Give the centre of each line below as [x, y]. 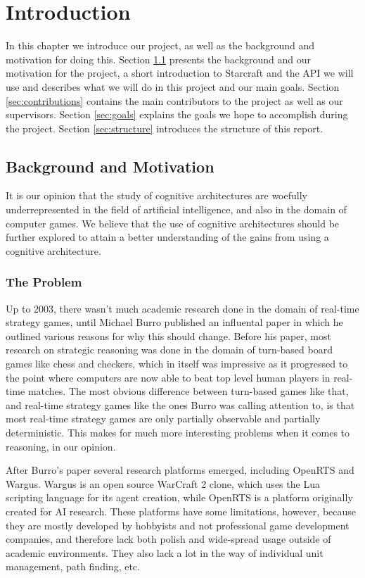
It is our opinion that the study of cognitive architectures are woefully [156, 195]
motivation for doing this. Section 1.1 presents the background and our [159, 59]
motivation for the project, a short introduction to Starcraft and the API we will [180, 73]
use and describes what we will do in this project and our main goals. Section [173, 86]
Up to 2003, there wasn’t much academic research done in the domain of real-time [182, 308]
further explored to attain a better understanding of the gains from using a [167, 237]
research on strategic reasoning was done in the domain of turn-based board [169, 350]
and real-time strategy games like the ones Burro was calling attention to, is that [180, 404]
